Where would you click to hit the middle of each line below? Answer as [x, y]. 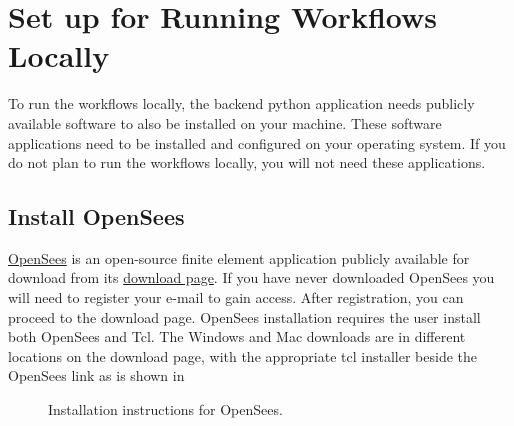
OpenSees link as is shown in [96, 375]
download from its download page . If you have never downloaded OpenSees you [251, 277]
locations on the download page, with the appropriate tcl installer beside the [242, 355]
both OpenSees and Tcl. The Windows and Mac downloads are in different [237, 336]
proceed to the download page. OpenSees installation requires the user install [244, 316]
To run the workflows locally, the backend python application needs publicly [241, 103]
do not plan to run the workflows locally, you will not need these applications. [247, 162]
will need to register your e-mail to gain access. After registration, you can [236, 297]
